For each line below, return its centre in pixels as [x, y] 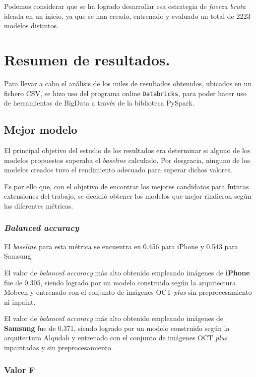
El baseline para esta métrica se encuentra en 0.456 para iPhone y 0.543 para [121, 246]
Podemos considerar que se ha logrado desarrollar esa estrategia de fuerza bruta [125, 6]
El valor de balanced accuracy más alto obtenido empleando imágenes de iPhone [127, 272]
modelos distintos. [31, 26]
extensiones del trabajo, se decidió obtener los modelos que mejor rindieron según [128, 196]
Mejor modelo [41, 130]
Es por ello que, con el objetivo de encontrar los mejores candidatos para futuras [127, 186]
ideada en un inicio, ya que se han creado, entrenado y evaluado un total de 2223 [127, 16]
